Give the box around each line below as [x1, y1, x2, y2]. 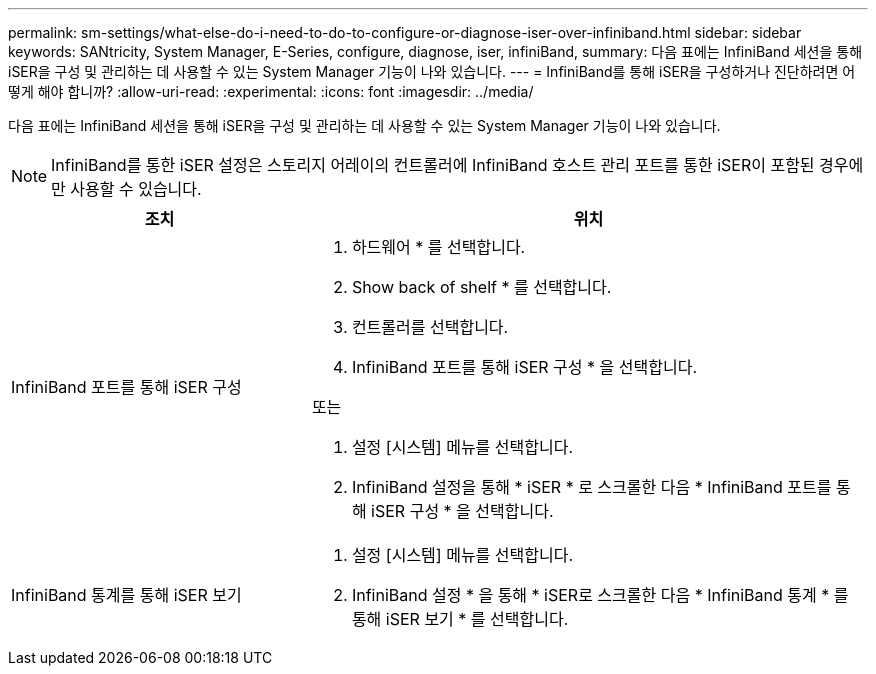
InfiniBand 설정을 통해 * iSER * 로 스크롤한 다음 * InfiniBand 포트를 [351, 477, 832, 497]
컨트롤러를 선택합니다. [351, 317, 509, 337]
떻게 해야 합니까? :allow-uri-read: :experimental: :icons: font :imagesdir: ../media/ [8, 83, 534, 100]
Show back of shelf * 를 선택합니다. [351, 277, 612, 297]
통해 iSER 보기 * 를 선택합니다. [351, 609, 569, 629]
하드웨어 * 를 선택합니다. [351, 237, 526, 257]
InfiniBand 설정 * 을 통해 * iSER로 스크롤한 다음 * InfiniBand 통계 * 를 [351, 585, 849, 605]
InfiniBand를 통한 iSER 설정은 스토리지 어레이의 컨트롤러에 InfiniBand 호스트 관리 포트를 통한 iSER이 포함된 [51, 155, 815, 175]
